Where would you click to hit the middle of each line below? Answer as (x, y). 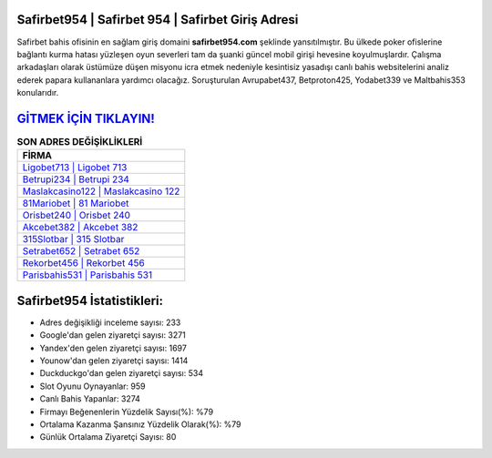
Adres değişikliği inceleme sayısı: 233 (110, 322)
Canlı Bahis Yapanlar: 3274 (90, 399)
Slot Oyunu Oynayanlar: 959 (92, 386)
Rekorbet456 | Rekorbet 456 (83, 263)
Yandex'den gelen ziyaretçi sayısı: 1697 (113, 348)
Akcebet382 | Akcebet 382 (80, 228)
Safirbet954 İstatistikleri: (90, 300)
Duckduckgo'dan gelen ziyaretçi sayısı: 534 (122, 373)
